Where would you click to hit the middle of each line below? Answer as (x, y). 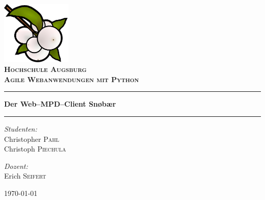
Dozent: (16, 166)
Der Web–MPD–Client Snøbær (60, 104)
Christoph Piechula (35, 149)
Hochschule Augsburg (45, 69)
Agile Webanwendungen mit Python (72, 79)
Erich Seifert (25, 176)
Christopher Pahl (32, 139)
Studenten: (21, 129)
